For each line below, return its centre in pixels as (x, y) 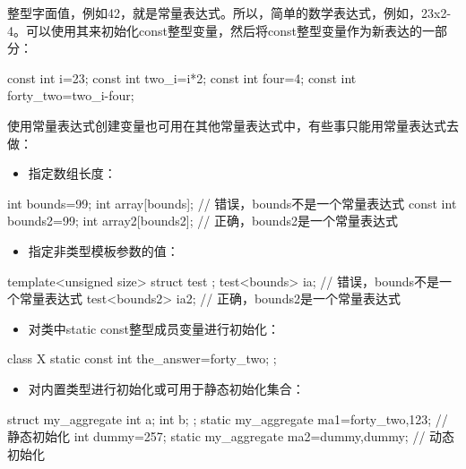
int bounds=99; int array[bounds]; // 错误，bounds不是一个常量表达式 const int (232, 203)
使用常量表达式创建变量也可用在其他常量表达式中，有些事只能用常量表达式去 (233, 125)
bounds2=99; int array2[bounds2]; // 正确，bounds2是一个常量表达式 (203, 221)
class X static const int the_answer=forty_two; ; (142, 358)
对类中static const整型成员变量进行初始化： (154, 328)
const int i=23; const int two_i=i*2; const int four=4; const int (182, 77)
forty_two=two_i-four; (71, 95)
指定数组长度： (72, 173)
